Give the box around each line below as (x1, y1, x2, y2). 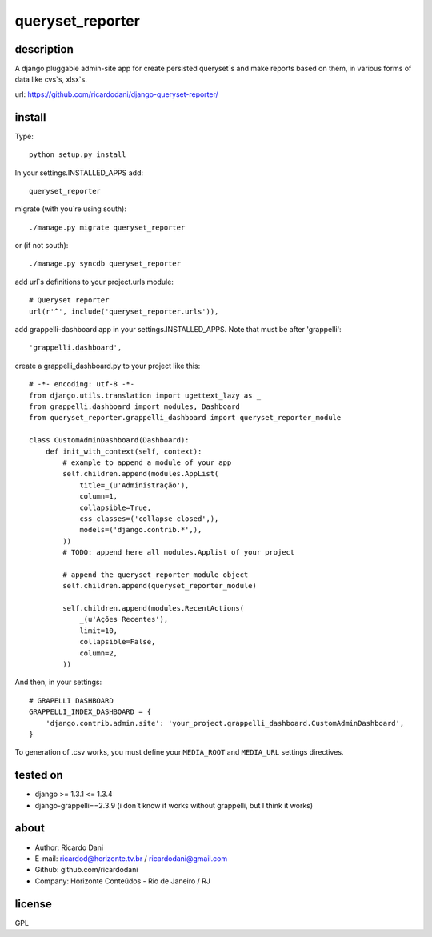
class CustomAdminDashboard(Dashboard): (29, 436, 190, 445)
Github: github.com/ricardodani (34, 865, 138, 875)
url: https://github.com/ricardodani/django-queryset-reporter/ (14, 89, 219, 99)
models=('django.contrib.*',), (79, 525, 202, 535)
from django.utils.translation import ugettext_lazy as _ (29, 390, 262, 400)
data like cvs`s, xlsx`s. (14, 74, 87, 84)
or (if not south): (14, 241, 69, 250)
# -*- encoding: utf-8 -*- (29, 380, 135, 389)
